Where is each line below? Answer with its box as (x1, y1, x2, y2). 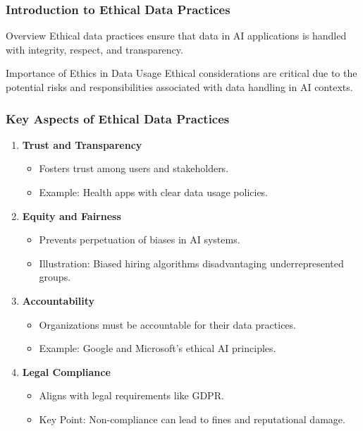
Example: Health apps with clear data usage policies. (39, 185, 269, 199)
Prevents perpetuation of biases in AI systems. (39, 232, 240, 247)
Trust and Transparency (22, 137, 142, 152)
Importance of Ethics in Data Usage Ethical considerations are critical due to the (6, 66, 357, 80)
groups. (39, 269, 71, 284)
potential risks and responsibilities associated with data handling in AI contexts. (6, 80, 353, 94)
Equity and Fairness (22, 208, 121, 223)
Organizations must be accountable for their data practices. (39, 317, 296, 332)
